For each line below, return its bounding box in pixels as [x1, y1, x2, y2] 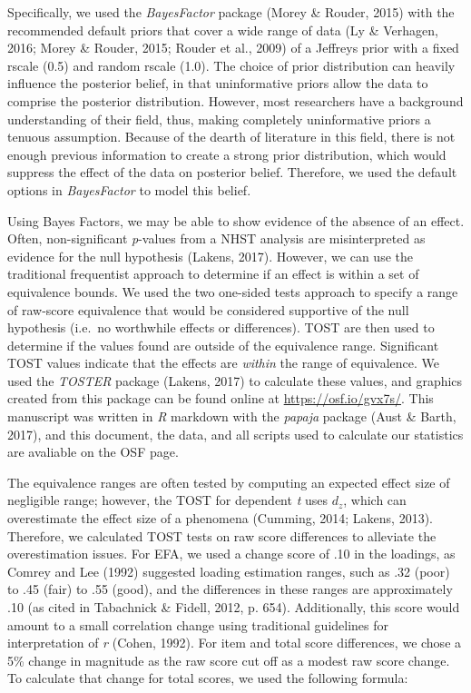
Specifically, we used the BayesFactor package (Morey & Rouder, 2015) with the [7, 3, 455, 21]
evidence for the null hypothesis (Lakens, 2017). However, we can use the [7, 246, 413, 265]
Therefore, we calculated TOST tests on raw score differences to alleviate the [7, 526, 437, 545]
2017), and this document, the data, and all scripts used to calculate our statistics [7, 424, 464, 443]
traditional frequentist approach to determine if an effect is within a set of [7, 264, 419, 283]
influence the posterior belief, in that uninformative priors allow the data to [7, 74, 428, 93]
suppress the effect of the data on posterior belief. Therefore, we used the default [7, 163, 457, 182]
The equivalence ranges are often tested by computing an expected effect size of [7, 472, 450, 491]
